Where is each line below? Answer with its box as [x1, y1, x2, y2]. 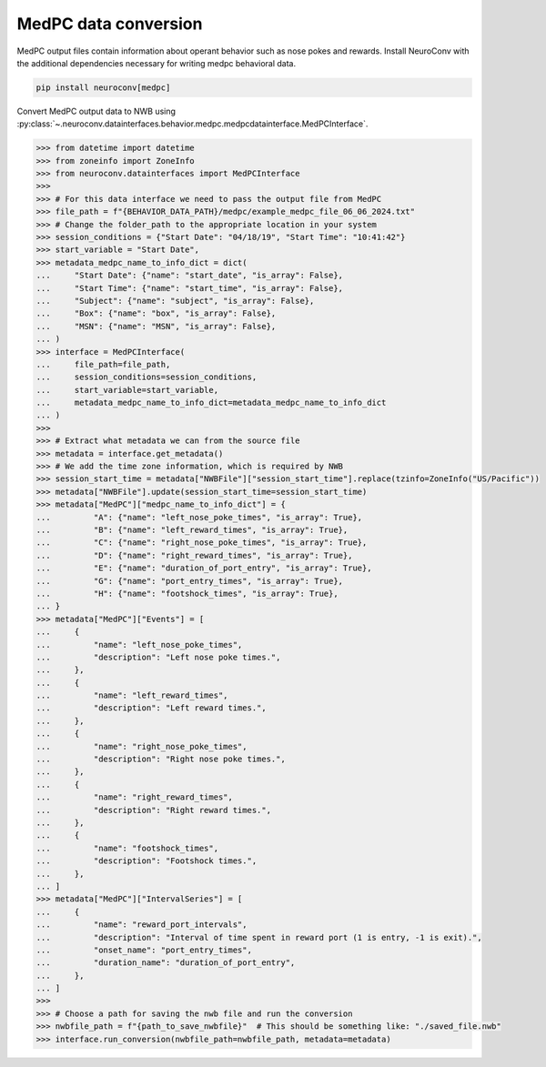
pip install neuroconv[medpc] [35, 82, 171, 93]
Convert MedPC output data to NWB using [16, 106, 177, 116]
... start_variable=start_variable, [35, 385, 218, 395]
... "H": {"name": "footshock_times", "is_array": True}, [35, 588, 339, 599]
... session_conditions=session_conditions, [35, 372, 258, 382]
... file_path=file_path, [35, 359, 171, 369]
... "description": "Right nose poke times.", [35, 754, 286, 764]
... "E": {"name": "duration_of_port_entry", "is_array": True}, [35, 563, 372, 573]
